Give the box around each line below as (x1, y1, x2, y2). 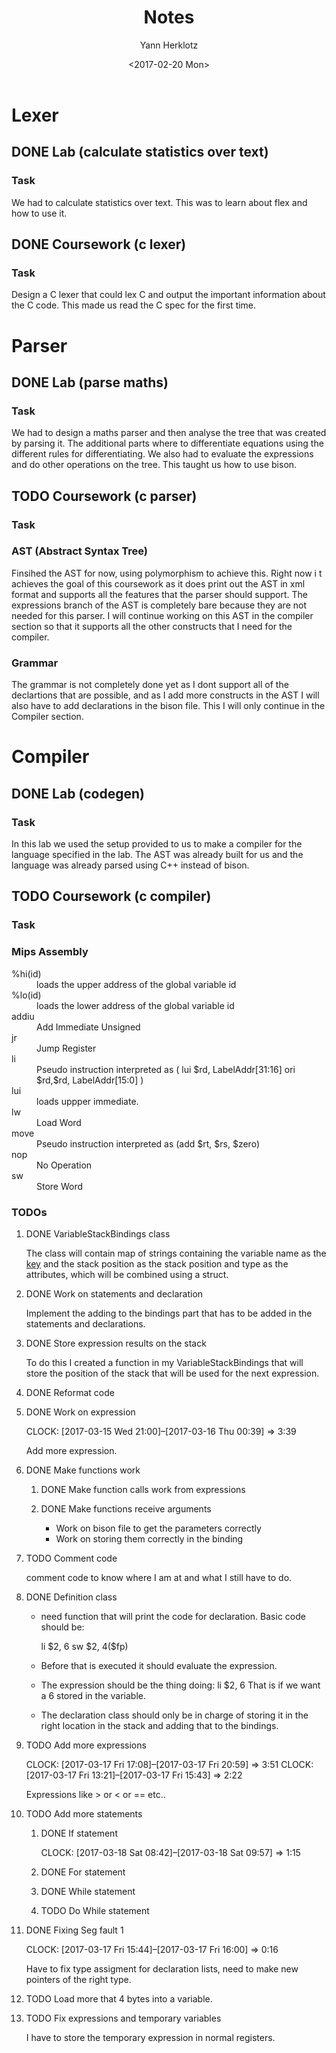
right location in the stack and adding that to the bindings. (40, 1719, 279, 1731)
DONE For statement (40, 1866, 126, 1878)
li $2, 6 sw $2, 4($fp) (40, 1640, 129, 1652)
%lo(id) (11, 989, 42, 1001)
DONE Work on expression (25, 1406, 136, 1418)
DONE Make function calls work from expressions (40, 1483, 246, 1495)
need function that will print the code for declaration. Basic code (40, 1610, 306, 1622)
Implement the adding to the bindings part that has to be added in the (25, 1307, 313, 1319)
